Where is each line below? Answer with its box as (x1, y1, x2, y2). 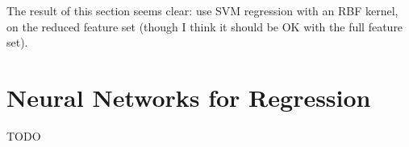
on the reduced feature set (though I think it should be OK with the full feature (6, 18, 403, 35)
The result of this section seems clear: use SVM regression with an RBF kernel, (6, 2, 399, 18)
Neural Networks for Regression (6, 80, 371, 113)
